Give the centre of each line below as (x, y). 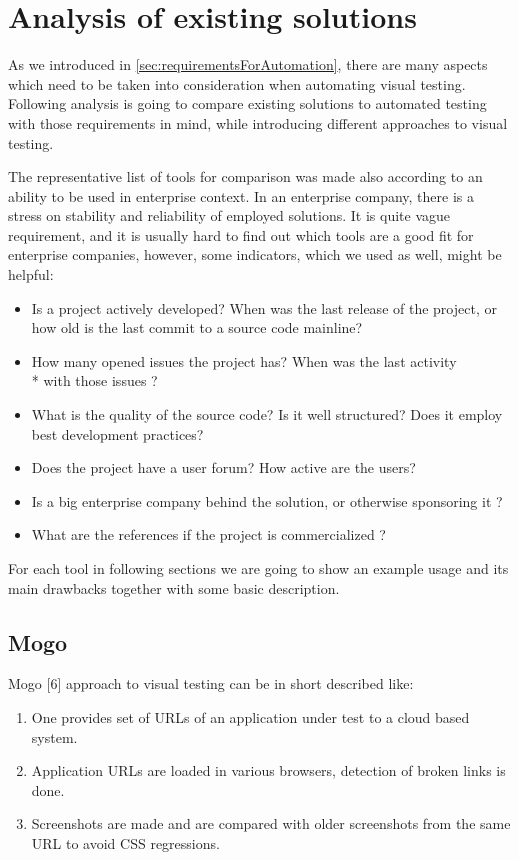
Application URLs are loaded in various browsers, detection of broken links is (268, 770)
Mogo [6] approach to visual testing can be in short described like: (211, 683)
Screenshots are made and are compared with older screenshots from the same (271, 823)
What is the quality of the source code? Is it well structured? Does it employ (267, 414)
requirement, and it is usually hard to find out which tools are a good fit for (241, 234)
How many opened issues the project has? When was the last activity (244, 360)
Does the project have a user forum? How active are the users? (223, 467)
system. (54, 736)
